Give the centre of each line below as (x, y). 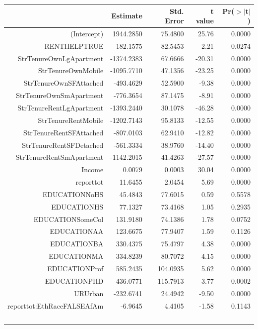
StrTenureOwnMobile (71, 70)
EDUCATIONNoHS (73, 194)
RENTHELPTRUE (74, 46)
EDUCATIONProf (75, 268)
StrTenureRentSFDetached (63, 145)
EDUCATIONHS (77, 206)
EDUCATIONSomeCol (68, 219)
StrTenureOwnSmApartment (60, 95)
